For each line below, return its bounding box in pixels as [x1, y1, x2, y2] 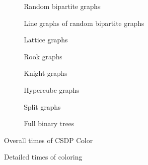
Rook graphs [24, 51, 63, 61]
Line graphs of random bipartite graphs [24, 17, 145, 28]
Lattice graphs [24, 34, 68, 45]
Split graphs [24, 101, 61, 112]
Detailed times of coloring [4, 152, 82, 162]
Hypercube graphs [24, 84, 79, 95]
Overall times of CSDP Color [4, 135, 93, 145]
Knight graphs [24, 68, 68, 78]
